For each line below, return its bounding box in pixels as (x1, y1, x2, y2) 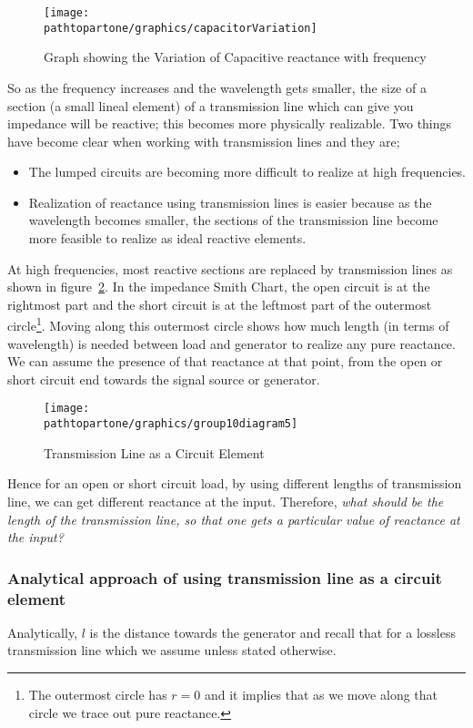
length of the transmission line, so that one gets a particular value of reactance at (7, 509, 460, 528)
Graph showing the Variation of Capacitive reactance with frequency (44, 47, 427, 67)
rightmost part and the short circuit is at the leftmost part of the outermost (7, 294, 432, 313)
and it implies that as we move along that (204, 685, 438, 704)
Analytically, (7, 622, 78, 641)
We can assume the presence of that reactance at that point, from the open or (7, 352, 443, 371)
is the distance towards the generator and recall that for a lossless (89, 622, 456, 641)
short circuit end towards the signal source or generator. (7, 369, 320, 388)
